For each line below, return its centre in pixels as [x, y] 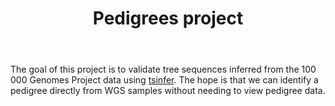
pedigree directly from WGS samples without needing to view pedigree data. [168, 91]
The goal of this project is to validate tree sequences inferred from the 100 [163, 69]
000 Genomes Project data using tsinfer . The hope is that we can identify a [164, 80]
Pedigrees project [168, 18]
